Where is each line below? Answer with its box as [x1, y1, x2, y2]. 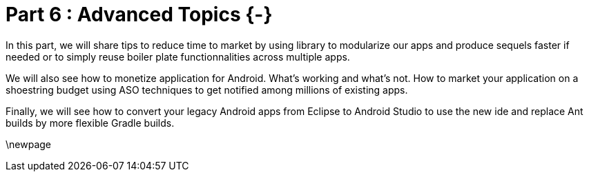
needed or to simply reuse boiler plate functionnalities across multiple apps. [6, 50, 350, 63]
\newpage [6, 138, 52, 150]
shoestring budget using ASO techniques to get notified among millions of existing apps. [6, 83, 408, 96]
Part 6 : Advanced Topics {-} [6, 3, 273, 26]
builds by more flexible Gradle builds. [6, 116, 175, 129]
